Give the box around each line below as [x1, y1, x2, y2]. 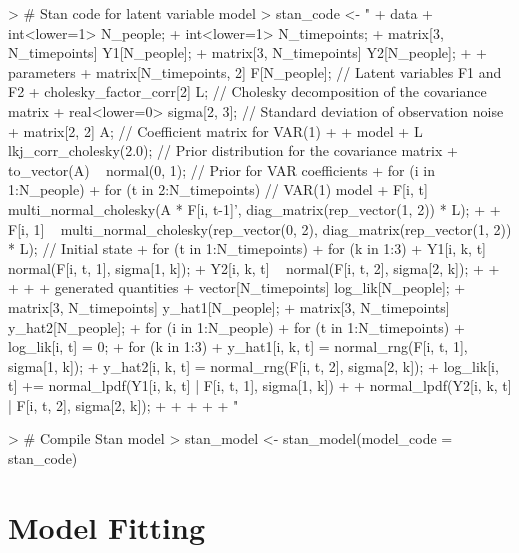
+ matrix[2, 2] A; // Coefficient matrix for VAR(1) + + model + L [8, 120, 423, 141]
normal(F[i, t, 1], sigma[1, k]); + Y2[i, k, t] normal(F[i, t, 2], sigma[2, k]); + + [8, 257, 500, 278]
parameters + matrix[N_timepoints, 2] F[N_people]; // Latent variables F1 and [8, 61, 502, 82]
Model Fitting [8, 506, 206, 547]
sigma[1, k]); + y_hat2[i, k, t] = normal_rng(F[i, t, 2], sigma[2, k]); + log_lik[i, [8, 355, 499, 376]
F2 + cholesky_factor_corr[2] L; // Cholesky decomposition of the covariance [8, 81, 487, 102]
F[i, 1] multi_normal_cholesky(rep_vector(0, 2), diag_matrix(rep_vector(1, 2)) [8, 218, 512, 239]
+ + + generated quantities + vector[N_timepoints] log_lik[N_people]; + [8, 277, 466, 298]
